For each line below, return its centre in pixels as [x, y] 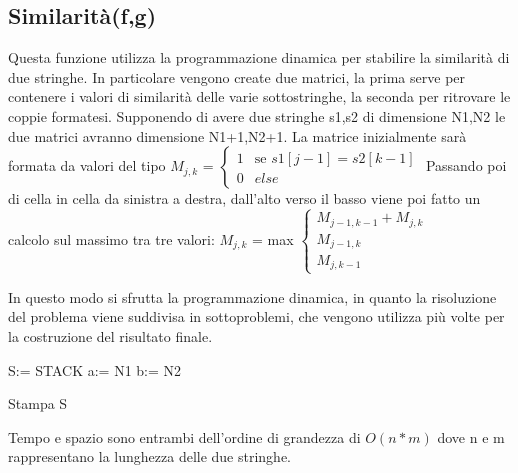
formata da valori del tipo [87, 165]
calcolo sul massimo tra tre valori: [111, 238]
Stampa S [38, 403]
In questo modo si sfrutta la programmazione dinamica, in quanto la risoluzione [252, 296]
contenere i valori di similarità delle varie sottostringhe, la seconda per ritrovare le [259, 96]
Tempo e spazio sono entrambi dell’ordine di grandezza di [184, 436]
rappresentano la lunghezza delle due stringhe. [150, 456]
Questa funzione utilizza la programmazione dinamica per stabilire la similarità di [259, 57]
